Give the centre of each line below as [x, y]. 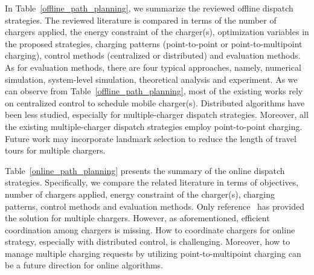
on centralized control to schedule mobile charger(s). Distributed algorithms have [155, 102]
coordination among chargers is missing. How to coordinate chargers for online [150, 229]
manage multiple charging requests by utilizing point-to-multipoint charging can [153, 253]
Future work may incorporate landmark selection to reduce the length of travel [151, 138]
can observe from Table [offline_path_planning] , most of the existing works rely [154, 91]
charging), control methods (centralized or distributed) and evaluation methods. [153, 55]
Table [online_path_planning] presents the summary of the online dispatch [145, 170]
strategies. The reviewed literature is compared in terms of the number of [141, 20]
